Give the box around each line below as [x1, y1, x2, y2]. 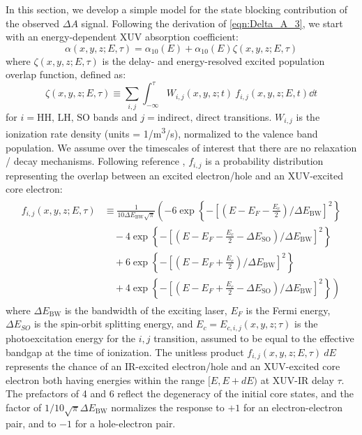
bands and [93, 109, 137, 124]
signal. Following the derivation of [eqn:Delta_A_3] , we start [81, 15, 343, 30]
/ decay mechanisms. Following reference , [6, 154, 186, 168]
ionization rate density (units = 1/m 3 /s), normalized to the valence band [6, 124, 318, 140]
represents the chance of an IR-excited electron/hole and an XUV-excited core [6, 358, 340, 373]
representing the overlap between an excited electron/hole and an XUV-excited [6, 168, 343, 182]
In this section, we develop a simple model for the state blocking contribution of [6, 2, 347, 16]
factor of [6, 399, 42, 414]
